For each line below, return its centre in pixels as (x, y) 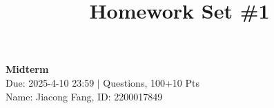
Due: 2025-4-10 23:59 (50, 82)
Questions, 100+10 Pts (151, 82)
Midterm (27, 69)
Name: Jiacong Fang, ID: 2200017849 (84, 96)
